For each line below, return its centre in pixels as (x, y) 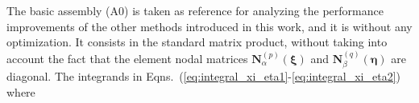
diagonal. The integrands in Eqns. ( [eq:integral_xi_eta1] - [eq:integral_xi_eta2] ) (204, 76)
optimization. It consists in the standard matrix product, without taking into (197, 42)
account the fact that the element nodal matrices (127, 58)
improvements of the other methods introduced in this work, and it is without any (209, 26)
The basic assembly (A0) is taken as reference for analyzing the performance (195, 10)
